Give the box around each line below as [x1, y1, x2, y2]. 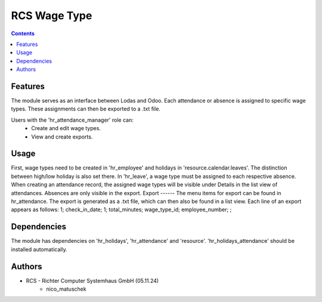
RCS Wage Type [11, 9, 92, 22]
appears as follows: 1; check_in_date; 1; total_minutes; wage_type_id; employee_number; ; [11, 206, 232, 213]
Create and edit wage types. [31, 125, 101, 132]
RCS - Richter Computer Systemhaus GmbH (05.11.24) [26, 277, 159, 284]
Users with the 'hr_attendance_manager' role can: [11, 116, 134, 124]
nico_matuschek [46, 285, 86, 292]
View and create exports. [31, 133, 93, 140]
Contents [11, 30, 35, 37]
